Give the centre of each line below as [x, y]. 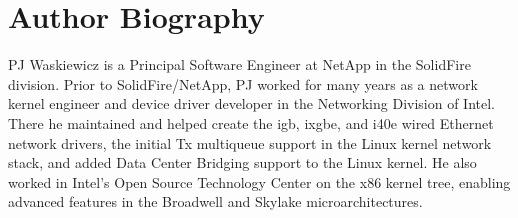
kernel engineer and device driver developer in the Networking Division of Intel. [252, 103]
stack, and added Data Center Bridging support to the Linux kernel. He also [242, 162]
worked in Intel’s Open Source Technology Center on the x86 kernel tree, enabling [259, 181]
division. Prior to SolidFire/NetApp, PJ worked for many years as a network [243, 83]
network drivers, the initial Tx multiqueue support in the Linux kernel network [250, 142]
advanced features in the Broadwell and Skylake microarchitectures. [215, 201]
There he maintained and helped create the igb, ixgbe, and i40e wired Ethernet [251, 122]
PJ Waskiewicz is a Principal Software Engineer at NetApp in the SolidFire [239, 64]
